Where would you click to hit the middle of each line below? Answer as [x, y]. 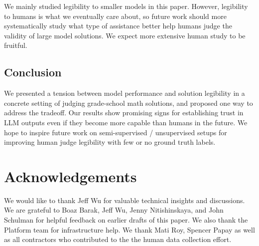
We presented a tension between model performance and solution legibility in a [125, 93]
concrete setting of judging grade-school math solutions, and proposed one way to [129, 103]
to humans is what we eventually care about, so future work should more [115, 16]
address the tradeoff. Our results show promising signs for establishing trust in [124, 113]
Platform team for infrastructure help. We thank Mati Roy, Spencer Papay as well [129, 229]
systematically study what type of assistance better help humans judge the [118, 26]
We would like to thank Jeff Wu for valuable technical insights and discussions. [125, 200]
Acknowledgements [70, 176]
